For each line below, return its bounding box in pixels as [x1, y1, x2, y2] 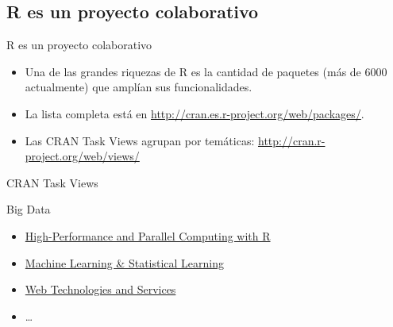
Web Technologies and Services [25, 281, 176, 298]
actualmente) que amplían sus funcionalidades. [25, 79, 252, 95]
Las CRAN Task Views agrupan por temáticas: [25, 132, 255, 148]
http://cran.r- [257, 132, 326, 148]
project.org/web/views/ [25, 148, 140, 164]
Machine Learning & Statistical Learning [25, 254, 225, 271]
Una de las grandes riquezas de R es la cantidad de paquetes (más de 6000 [25, 63, 387, 79]
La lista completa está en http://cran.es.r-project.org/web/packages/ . [25, 105, 364, 121]
